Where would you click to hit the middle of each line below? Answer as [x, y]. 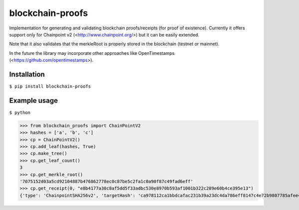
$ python [20, 112]
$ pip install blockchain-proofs [50, 87]
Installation [27, 74]
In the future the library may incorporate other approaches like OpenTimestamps [92, 53]
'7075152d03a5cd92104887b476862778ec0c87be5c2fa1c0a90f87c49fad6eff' [106, 182]
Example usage [34, 101]
